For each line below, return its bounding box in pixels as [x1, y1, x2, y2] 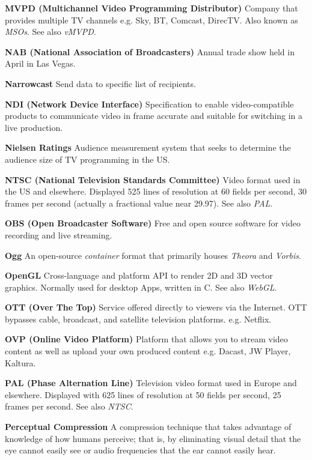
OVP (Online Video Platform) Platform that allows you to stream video [5, 333, 288, 345]
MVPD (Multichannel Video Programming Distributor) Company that [5, 2, 298, 14]
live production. [5, 121, 63, 133]
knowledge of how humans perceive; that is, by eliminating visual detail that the [5, 432, 301, 444]
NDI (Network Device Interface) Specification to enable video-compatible [5, 97, 294, 110]
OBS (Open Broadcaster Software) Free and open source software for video [5, 217, 301, 229]
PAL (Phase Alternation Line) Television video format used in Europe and [5, 377, 297, 389]
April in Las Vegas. [5, 57, 76, 70]
